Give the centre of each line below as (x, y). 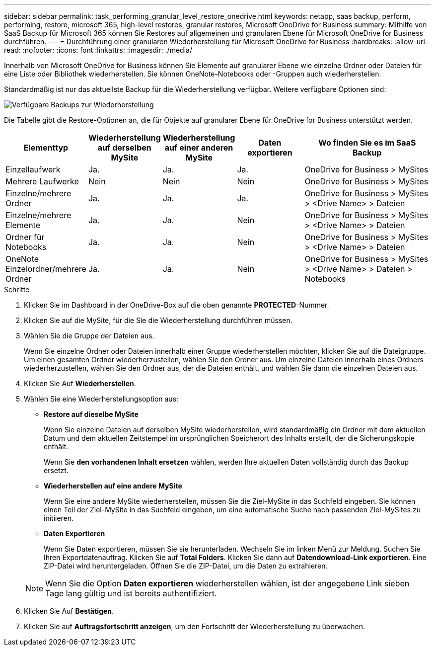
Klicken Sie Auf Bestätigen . (69, 611)
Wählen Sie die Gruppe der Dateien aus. (89, 336)
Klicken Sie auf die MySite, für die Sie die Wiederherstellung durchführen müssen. (158, 320)
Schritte (17, 289)
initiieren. (59, 518)
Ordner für (25, 237)
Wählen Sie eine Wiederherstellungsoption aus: (101, 399)
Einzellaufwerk (33, 169)
